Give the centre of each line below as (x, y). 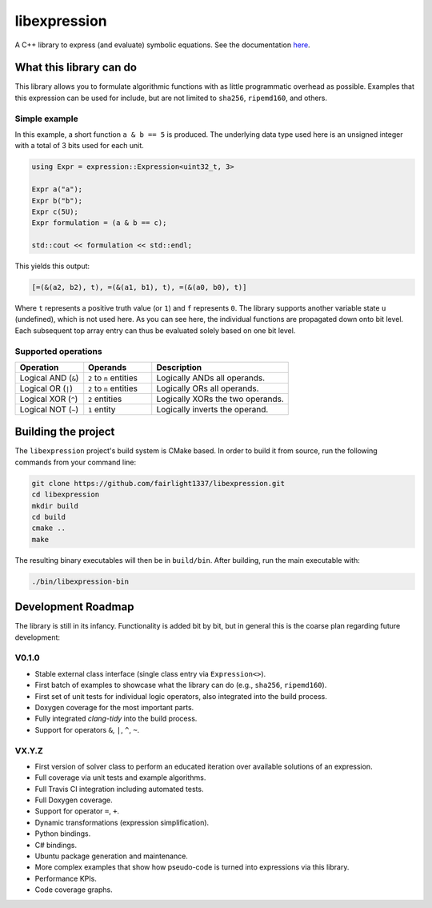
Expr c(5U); (55, 211)
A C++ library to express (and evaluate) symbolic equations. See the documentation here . (163, 45)
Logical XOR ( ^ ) (49, 399)
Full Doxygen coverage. (74, 800)
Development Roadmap (74, 607)
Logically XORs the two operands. (220, 399)
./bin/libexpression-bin (80, 581)
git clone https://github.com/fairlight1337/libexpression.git (158, 483)
